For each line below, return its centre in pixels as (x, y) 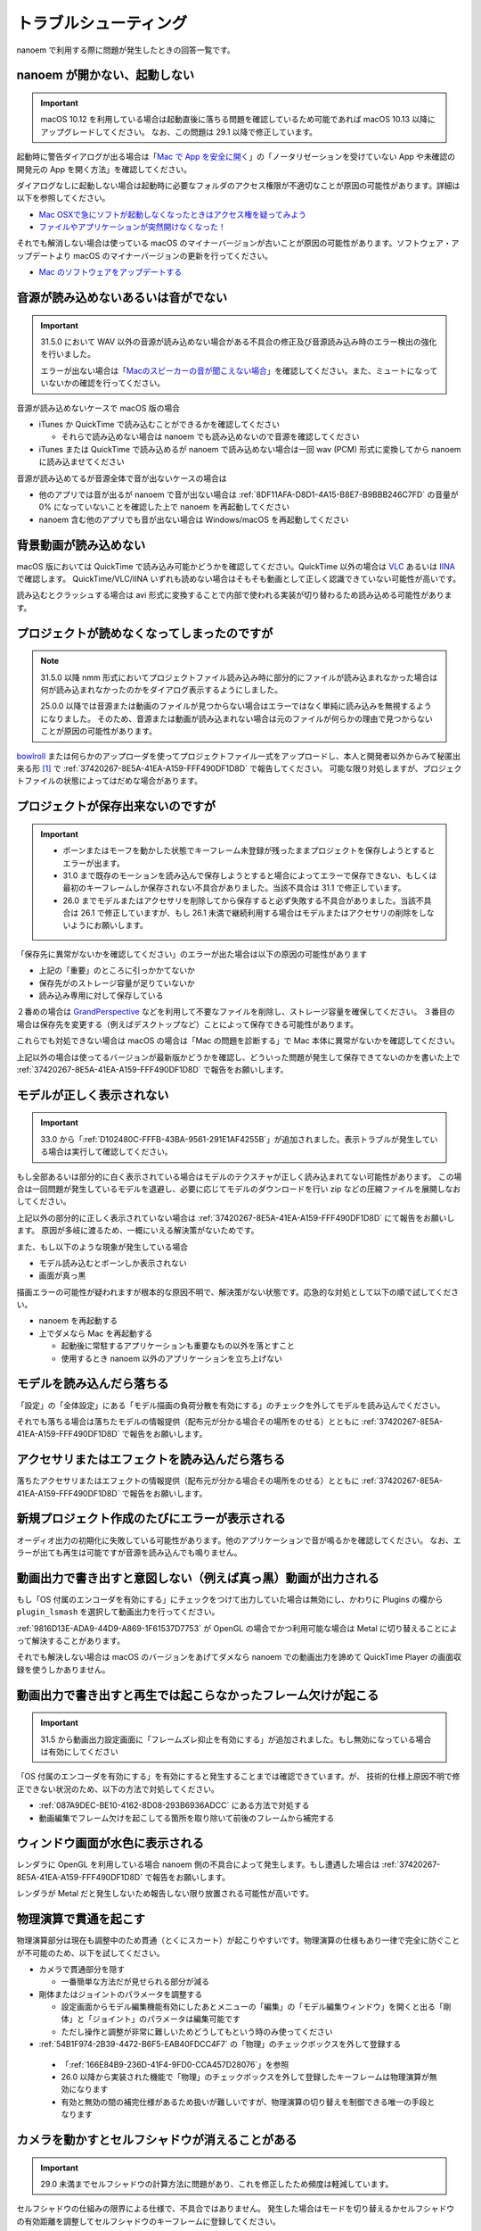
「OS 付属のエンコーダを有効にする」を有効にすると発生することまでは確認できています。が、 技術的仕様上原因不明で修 (238, 1777)
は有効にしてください (80, 1751)
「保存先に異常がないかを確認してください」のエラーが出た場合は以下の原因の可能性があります (192, 954)
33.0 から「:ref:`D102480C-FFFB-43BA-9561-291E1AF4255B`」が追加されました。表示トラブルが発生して (236, 1139)
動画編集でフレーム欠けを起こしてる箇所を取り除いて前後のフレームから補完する (187, 1818)
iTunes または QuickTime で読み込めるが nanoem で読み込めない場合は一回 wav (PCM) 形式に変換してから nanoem (250, 449)
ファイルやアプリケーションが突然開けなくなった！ (132, 227)
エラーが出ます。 (94, 863)
